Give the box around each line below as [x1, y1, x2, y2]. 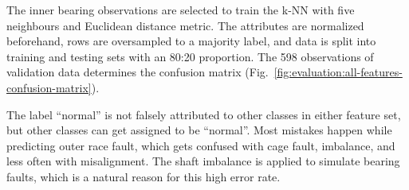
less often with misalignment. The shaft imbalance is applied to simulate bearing [6, 153, 400, 169]
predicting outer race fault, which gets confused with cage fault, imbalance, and [6, 137, 395, 153]
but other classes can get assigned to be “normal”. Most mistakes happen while [6, 122, 392, 138]
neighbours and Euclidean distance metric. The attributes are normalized [6, 17, 364, 33]
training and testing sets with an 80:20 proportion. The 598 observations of [6, 48, 374, 64]
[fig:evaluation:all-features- [273, 64, 403, 80]
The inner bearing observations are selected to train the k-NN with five [6, 2, 355, 17]
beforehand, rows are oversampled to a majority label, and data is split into [6, 33, 376, 49]
